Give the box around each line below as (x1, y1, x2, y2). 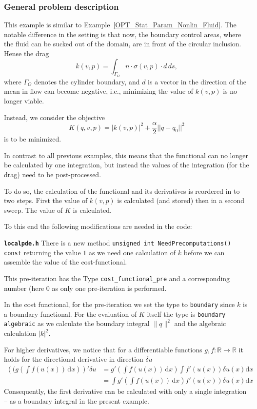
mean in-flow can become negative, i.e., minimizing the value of (4, 86, 194, 96)
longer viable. (4, 95, 44, 105)
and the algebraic (174, 318, 226, 328)
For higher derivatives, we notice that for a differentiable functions (4, 344, 202, 354)
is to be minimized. (4, 134, 61, 144)
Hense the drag (4, 48, 49, 58)
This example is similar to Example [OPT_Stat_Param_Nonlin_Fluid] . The (4, 20, 237, 30)
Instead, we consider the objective (4, 112, 105, 122)
